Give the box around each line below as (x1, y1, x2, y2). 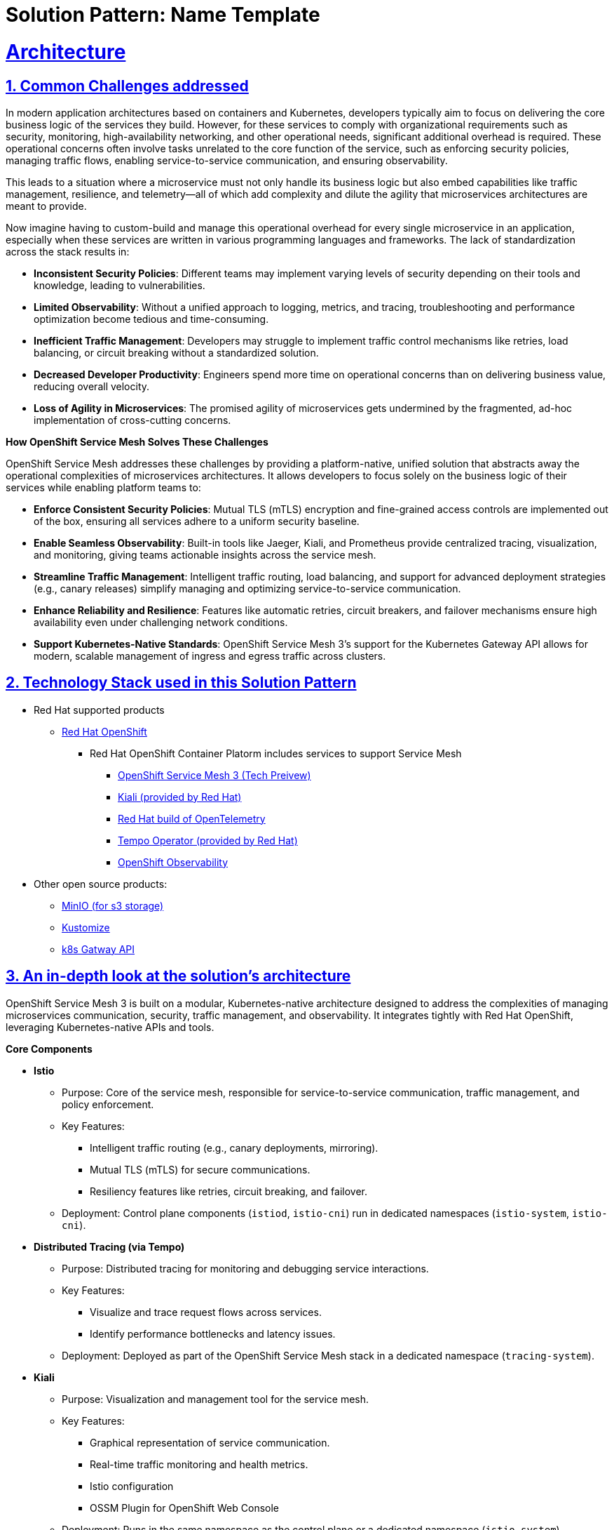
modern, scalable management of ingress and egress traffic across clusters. (34, 649, 386, 662)
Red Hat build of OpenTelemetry (118, 812, 266, 825)
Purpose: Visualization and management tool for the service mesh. (62, 1392, 369, 1405)
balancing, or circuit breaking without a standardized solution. (34, 346, 319, 359)
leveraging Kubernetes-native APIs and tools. (6, 1020, 214, 1033)
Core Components (6, 1042, 93, 1055)
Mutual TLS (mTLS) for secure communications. (90, 1163, 311, 1176)
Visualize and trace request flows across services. (90, 1305, 322, 1318)
